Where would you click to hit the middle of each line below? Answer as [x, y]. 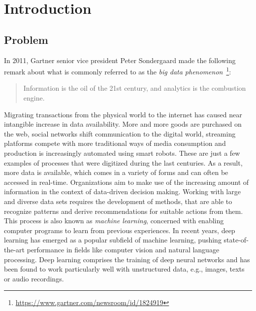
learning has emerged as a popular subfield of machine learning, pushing [113, 240]
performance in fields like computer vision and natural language [123, 249]
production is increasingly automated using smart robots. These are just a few [122, 153]
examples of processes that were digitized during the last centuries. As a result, [123, 162]
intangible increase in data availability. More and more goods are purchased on [123, 124]
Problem [26, 39]
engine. [34, 98]
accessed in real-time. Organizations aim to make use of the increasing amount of [127, 182]
